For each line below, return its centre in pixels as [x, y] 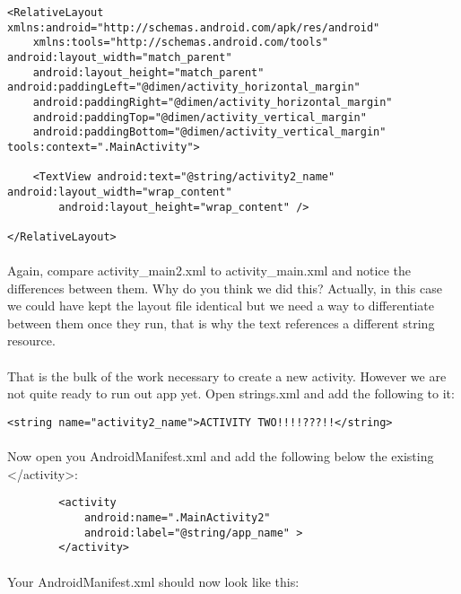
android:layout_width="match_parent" [120, 57]
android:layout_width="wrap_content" [120, 192]
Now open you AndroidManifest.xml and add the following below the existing [221, 456]
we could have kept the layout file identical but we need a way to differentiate [221, 306]
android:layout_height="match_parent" [148, 72]
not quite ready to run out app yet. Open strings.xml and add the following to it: [231, 393]
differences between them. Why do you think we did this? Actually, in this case [225, 288]
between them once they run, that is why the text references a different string [221, 323]
